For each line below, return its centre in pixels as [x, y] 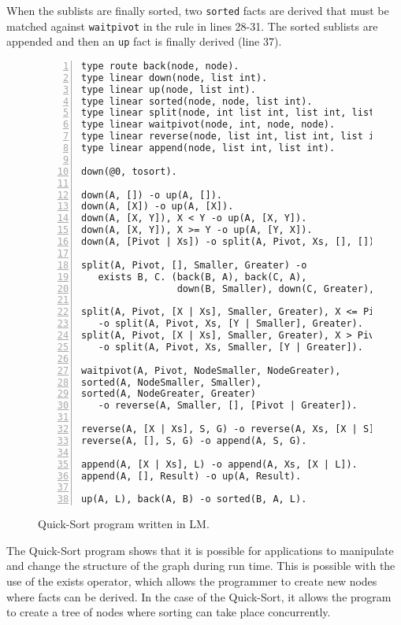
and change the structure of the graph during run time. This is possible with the [201, 566]
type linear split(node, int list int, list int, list [228, 113]
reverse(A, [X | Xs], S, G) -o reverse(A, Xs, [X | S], [231, 429]
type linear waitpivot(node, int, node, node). [208, 125]
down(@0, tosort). [129, 171]
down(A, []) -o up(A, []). [152, 195]
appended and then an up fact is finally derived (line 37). [144, 41]
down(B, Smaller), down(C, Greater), [276, 288]
